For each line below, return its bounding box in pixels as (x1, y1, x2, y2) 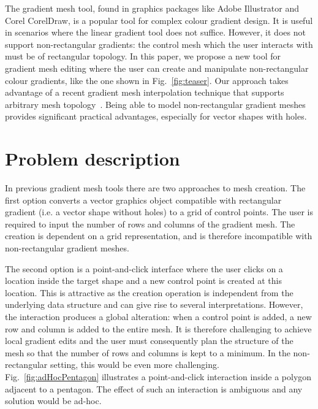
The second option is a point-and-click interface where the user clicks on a (5, 262, 283, 275)
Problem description (5, 146, 180, 171)
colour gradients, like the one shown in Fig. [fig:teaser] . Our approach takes (5, 74, 289, 86)
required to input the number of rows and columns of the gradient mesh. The (5, 217, 295, 230)
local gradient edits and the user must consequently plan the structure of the (5, 334, 293, 347)
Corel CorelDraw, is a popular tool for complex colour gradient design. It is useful (5, 13, 313, 26)
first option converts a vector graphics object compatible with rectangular (5, 193, 282, 206)
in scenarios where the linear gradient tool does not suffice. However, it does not (5, 26, 306, 39)
